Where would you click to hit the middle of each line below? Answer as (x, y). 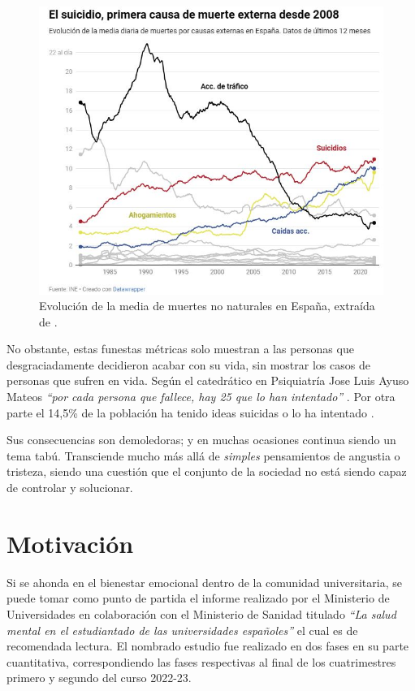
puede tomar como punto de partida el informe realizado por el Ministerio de (198, 598)
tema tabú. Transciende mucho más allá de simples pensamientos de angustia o (203, 455)
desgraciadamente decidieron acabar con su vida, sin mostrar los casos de (188, 364)
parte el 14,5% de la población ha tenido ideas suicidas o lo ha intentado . (190, 412)
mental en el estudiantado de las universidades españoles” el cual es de (182, 630)
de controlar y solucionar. (70, 488)
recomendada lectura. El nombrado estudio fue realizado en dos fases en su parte (208, 646)
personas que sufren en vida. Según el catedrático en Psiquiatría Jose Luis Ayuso (208, 380)
